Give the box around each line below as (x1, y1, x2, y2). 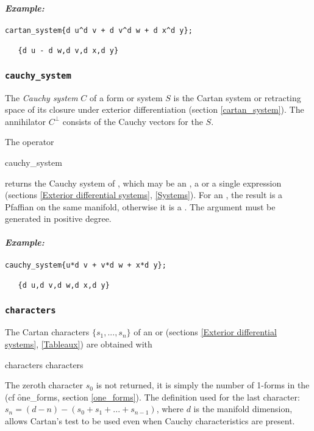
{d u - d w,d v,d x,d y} (18, 46, 119, 55)
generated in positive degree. (5, 212, 112, 225)
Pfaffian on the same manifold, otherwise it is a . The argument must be (5, 200, 276, 213)
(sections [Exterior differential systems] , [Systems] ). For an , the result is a (5, 188, 283, 201)
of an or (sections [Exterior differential (134, 326, 277, 338)
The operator (5, 135, 54, 148)
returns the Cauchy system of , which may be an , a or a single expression (5, 176, 282, 189)
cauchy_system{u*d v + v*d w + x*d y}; (5, 260, 166, 269)
